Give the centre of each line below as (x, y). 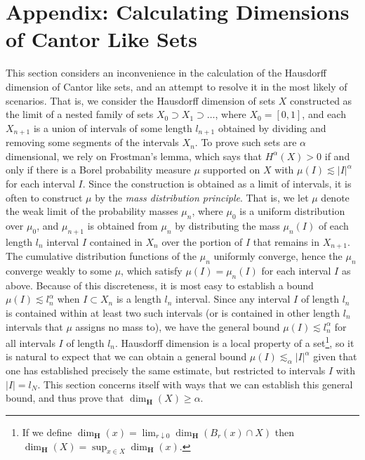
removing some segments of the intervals (92, 142)
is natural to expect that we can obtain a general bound (126, 356)
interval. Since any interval (233, 299)
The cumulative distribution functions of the (101, 256)
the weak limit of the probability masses (92, 211)
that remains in (286, 241)
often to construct (44, 197)
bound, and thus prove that (65, 398)
